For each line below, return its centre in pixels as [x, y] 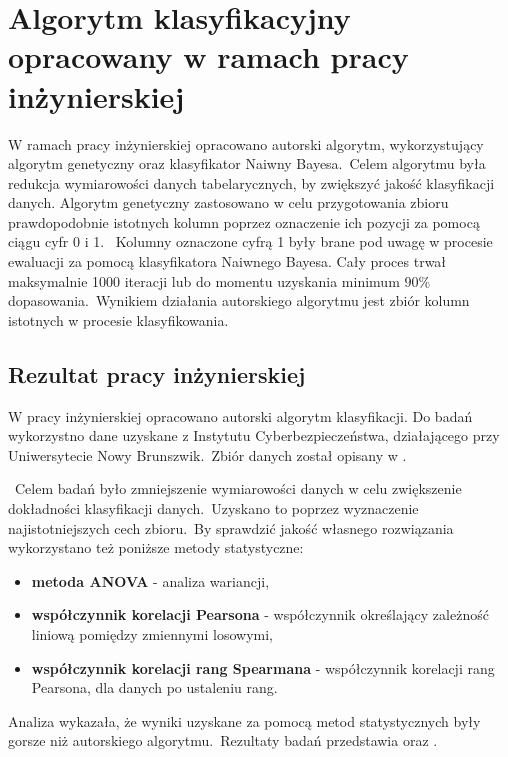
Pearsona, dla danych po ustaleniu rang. [154, 687]
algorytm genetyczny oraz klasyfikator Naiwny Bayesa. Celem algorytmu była [247, 163]
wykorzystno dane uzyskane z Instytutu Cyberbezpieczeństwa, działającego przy [254, 435]
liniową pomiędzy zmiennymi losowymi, [152, 633]
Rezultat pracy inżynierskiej [157, 373]
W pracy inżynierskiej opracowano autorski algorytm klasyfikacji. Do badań [240, 415]
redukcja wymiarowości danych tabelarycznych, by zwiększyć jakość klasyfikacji [251, 182]
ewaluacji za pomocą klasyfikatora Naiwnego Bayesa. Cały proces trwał [227, 261]
